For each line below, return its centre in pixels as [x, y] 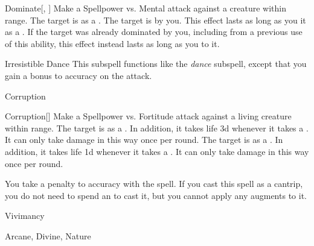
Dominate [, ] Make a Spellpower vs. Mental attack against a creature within [146, 8]
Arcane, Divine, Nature [48, 235]
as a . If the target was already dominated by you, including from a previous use [154, 32]
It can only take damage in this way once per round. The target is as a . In [144, 140]
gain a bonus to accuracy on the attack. [78, 75]
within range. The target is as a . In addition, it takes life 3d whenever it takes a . [157, 128]
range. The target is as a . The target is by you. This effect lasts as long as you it [155, 20]
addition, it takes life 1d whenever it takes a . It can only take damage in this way [157, 151]
